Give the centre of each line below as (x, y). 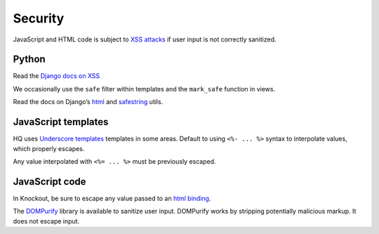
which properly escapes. (49, 148)
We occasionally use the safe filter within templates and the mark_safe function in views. (144, 89)
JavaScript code (50, 182)
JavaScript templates (61, 122)
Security (39, 18)
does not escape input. (46, 221)
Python (29, 59)
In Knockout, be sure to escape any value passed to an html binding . (112, 198)
